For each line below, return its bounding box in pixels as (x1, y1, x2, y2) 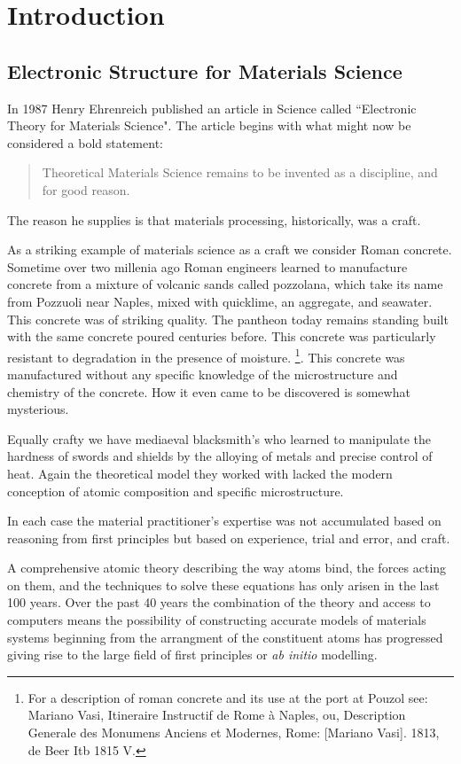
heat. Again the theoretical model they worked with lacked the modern (7, 464, 393, 482)
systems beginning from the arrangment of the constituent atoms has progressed (7, 628, 443, 646)
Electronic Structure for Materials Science (7, 57, 402, 84)
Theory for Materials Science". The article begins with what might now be (7, 116, 411, 135)
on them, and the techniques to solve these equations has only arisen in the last (7, 575, 440, 594)
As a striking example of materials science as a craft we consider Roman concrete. (7, 240, 452, 259)
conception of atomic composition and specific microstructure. (7, 481, 344, 500)
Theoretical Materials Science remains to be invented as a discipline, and (42, 163, 438, 182)
